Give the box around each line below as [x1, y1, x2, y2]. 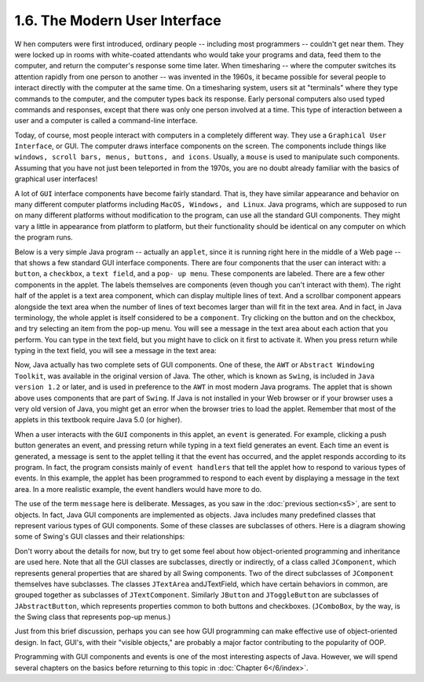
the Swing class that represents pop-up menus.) [14, 612, 171, 622]
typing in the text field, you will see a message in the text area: [14, 346, 217, 356]
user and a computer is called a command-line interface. [14, 116, 198, 126]
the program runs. [14, 232, 74, 243]
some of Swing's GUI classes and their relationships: [14, 532, 185, 542]
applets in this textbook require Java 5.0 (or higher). [14, 415, 183, 425]
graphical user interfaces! [14, 174, 98, 184]
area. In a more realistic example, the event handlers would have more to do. [14, 484, 262, 494]
